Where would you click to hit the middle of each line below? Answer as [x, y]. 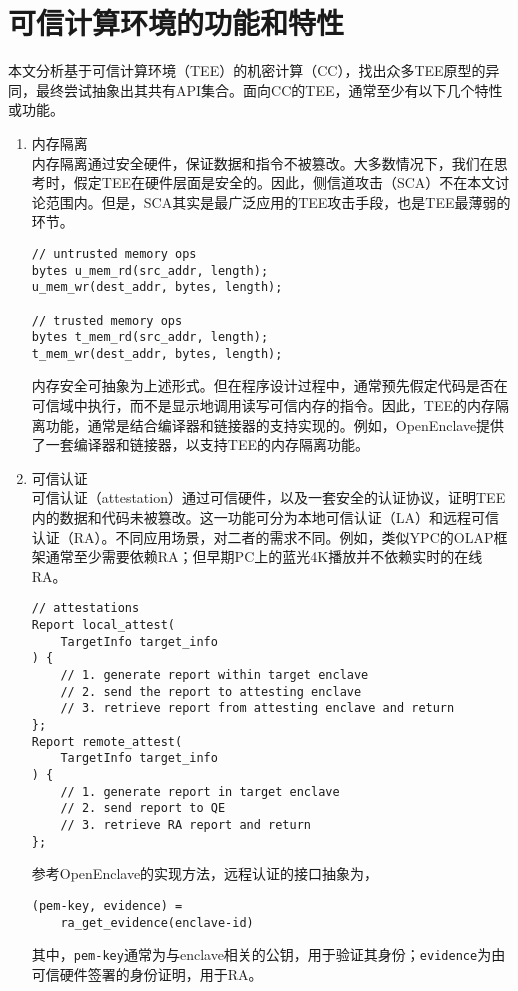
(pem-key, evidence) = [107, 905]
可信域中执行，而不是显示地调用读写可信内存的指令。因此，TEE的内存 [263, 405]
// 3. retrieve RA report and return [185, 824]
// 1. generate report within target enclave [214, 675]
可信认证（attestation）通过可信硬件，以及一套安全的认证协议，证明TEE [268, 497]
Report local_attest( [103, 625]
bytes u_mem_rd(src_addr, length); [150, 270]
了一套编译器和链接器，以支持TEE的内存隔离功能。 [200, 444]
